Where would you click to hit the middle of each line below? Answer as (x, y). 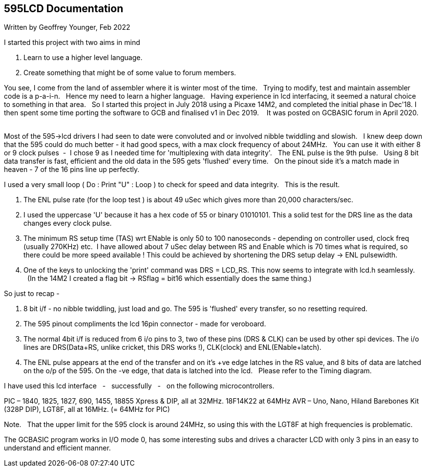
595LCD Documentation (64, 9)
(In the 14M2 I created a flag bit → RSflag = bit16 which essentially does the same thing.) (169, 278)
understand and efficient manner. (57, 448)
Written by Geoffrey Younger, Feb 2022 (67, 27)
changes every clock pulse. (68, 223)
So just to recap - (32, 294)
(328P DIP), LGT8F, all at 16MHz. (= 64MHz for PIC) (87, 409)
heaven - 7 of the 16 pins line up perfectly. (72, 170)
